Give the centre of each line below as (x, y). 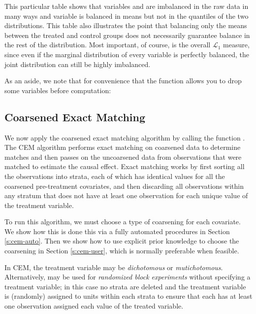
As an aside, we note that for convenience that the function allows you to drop (123, 81)
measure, (236, 45)
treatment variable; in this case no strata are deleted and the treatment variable (125, 286)
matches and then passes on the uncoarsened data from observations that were (123, 157)
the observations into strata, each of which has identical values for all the (115, 176)
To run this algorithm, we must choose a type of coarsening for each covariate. (123, 222)
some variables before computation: (58, 90)
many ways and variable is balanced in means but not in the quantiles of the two (127, 16)
